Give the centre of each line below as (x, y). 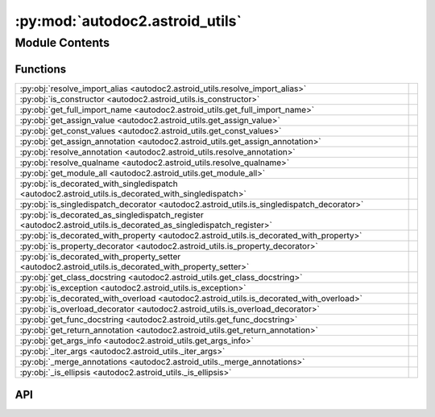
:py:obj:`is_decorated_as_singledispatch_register (112, 215)
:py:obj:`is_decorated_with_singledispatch (99, 184)
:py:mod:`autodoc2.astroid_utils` (128, 21)
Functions (41, 69)
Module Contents (62, 43)
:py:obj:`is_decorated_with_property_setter (100, 256)
